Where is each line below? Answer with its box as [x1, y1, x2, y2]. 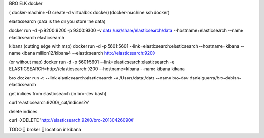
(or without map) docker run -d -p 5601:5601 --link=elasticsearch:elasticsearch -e [9, 59, 175, 65]
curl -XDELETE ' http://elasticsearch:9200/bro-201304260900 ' [9, 118, 135, 123]
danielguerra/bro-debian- [189, 75, 242, 80]
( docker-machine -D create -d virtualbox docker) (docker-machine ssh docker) [9, 10, 170, 16]
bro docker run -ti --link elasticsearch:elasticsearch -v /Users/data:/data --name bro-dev [9, 75, 189, 80]
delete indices [9, 109, 38, 115]
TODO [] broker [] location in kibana [9, 126, 81, 132]
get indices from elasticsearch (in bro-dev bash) [9, 91, 107, 97]
